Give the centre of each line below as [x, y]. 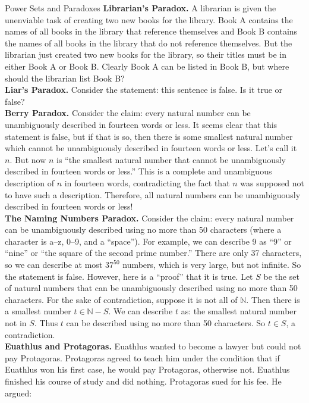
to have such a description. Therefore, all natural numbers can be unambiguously [153, 194]
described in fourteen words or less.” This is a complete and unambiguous [138, 171]
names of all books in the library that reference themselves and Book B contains [151, 31]
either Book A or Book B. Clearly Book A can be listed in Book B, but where [147, 66]
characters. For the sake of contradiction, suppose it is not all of [121, 299]
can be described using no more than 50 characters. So [166, 323]
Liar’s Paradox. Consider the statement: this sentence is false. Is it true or [144, 90]
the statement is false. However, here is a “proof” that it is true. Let [129, 276]
